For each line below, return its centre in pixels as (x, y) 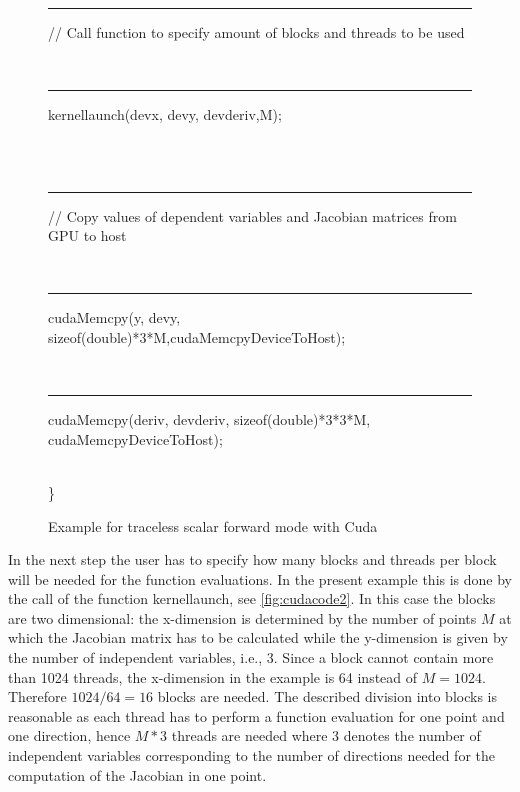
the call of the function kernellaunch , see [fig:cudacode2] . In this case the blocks (252, 598)
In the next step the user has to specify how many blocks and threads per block (252, 559)
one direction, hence (69, 735)
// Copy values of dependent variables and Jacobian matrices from (252, 215)
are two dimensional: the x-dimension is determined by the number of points (242, 617)
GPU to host (87, 235)
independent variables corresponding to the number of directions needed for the (252, 755)
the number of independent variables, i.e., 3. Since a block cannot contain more (251, 657)
